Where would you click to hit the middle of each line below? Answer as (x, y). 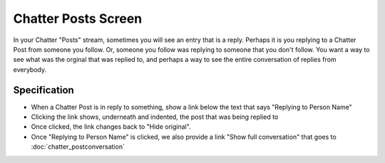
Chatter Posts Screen (78, 19)
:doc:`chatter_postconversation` (78, 147)
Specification (43, 90)
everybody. (30, 69)
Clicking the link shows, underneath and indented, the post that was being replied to (155, 117)
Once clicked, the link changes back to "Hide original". (111, 127)
